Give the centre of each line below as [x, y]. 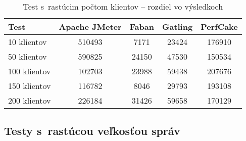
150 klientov [30, 86]
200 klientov [30, 100]
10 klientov [28, 42]
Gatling [177, 27]
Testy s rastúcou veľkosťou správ [92, 131]
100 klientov [30, 71]
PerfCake [219, 27]
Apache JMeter [90, 27]
